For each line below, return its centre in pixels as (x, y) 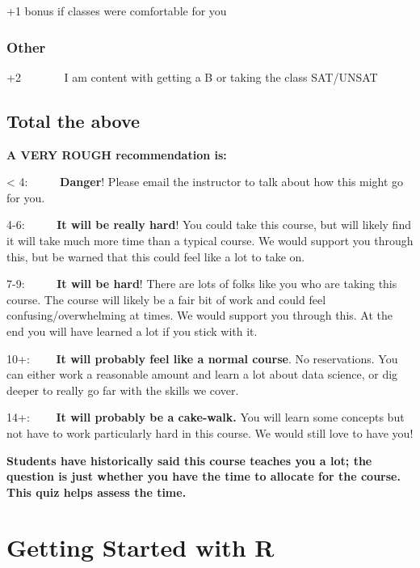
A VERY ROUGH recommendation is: (117, 154)
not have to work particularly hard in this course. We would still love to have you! (210, 432)
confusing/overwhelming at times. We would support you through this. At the (200, 315)
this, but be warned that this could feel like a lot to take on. (156, 256)
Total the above (73, 120)
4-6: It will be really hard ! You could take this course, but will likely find (209, 225)
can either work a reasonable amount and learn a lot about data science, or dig (202, 374)
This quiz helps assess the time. (97, 492)
